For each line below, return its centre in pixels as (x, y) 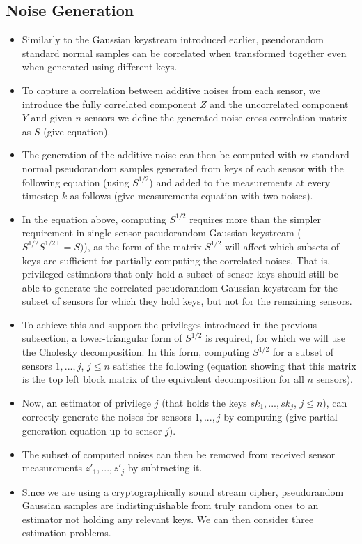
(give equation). (77, 131)
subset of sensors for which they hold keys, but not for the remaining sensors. (187, 301)
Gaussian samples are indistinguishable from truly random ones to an (170, 505)
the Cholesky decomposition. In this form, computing (136, 352)
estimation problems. (66, 532)
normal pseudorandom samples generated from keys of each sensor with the (183, 168)
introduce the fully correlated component (109, 104)
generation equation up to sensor (92, 430)
